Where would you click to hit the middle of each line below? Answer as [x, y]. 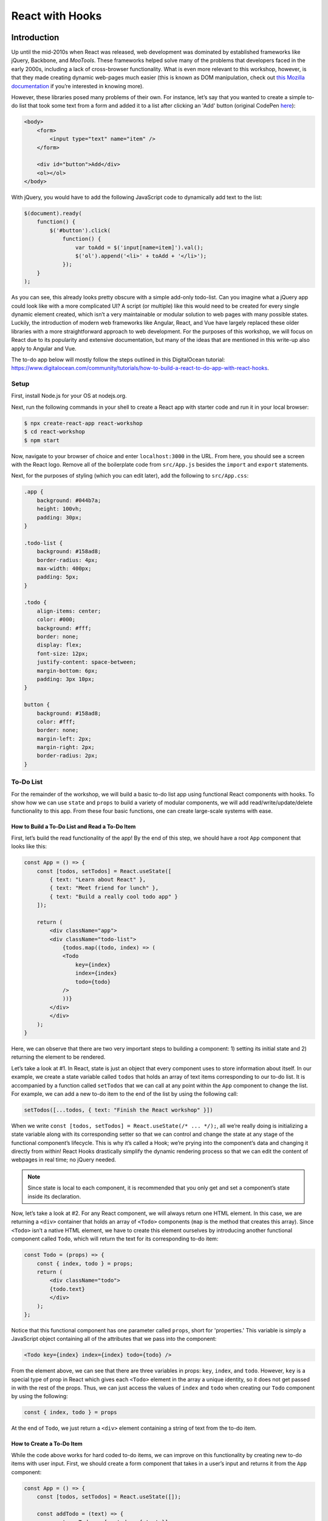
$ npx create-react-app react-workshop [83, 423]
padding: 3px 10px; [66, 679]
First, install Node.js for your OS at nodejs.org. [69, 396]
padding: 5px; [58, 577]
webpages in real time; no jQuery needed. [64, 1160]
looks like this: [29, 846]
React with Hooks [56, 16]
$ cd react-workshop [54, 432]
